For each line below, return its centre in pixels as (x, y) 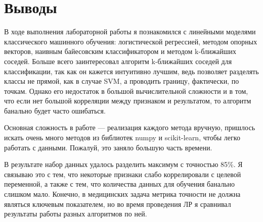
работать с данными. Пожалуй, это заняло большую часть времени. (108, 147)
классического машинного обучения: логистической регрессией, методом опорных (131, 41)
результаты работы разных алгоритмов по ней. (76, 214)
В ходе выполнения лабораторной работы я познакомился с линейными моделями (130, 32)
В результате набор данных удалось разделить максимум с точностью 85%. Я (123, 164)
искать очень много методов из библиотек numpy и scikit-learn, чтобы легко (122, 137)
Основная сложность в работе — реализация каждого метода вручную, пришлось (130, 127)
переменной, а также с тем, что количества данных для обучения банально (120, 184)
